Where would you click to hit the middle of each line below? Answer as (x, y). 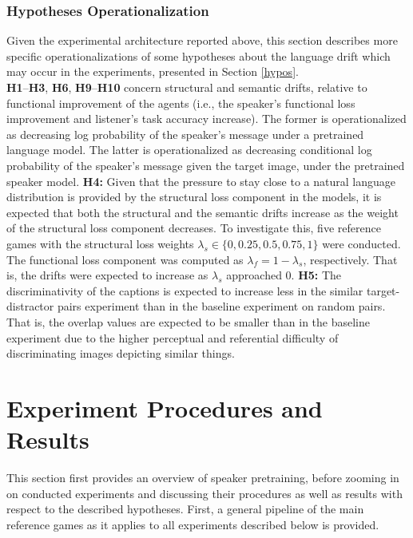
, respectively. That (350, 259)
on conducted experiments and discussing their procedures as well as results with (205, 493)
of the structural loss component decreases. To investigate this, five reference (194, 228)
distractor (30, 306)
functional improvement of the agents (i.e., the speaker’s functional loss (181, 103)
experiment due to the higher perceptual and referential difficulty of (173, 337)
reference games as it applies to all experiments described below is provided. (193, 524)
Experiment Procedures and (165, 407)
